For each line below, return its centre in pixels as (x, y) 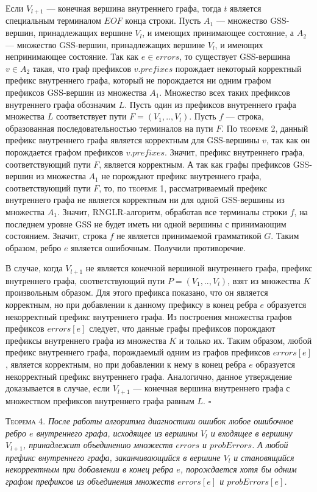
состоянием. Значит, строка (56, 236)
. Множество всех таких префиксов (225, 92)
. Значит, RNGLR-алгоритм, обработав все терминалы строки (172, 211)
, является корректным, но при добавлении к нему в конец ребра (126, 364)
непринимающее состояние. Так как (72, 56)
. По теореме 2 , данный (265, 128)
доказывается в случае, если (58, 388)
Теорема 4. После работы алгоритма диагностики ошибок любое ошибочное (150, 421)
